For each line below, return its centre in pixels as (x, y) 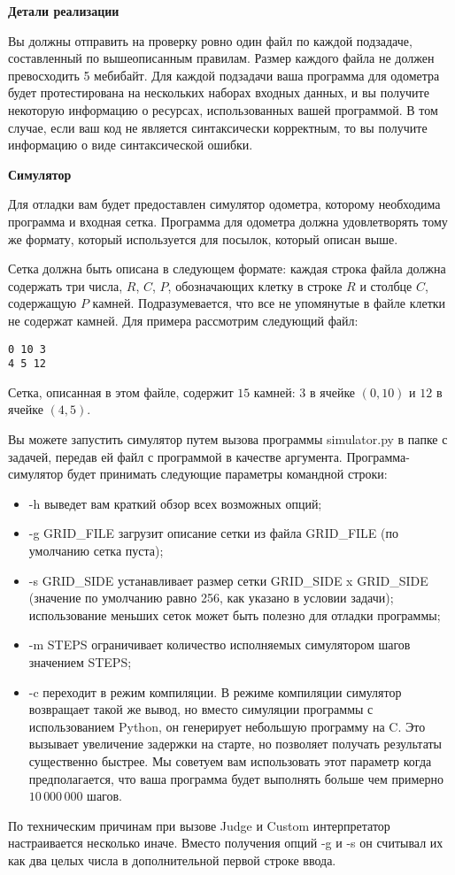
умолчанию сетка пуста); (96, 550)
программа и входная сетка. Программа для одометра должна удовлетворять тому (228, 221)
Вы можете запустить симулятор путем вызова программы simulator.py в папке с (228, 439)
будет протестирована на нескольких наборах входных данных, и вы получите (219, 92)
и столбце (386, 285)
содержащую (42, 303)
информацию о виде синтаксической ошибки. (131, 145)
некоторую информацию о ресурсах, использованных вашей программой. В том (223, 109)
